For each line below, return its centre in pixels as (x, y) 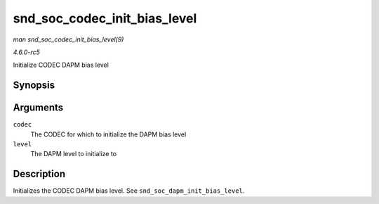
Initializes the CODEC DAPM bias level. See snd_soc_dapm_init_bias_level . (129, 191)
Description (39, 174)
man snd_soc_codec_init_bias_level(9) (68, 39)
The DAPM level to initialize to (74, 154)
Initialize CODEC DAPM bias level (61, 65)
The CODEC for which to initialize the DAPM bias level (108, 134)
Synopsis (34, 85)
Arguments (38, 108)
